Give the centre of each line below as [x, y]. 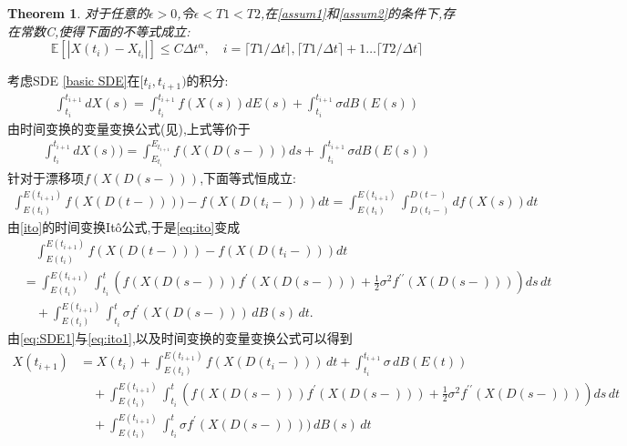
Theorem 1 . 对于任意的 [78, 13]
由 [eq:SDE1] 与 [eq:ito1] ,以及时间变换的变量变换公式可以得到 [180, 338]
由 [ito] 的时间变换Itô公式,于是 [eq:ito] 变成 [124, 226]
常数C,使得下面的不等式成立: [105, 30]
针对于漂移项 [46, 177]
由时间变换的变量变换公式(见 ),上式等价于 [129, 128]
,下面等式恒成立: [248, 177]
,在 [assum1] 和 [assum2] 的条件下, [352, 13]
